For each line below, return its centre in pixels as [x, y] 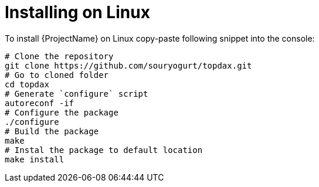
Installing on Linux [77, 12]
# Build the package [52, 131]
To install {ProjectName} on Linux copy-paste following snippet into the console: [160, 38]
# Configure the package [62, 112]
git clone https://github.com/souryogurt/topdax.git [128, 65]
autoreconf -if [40, 103]
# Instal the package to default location [104, 150]
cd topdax [27, 84]
